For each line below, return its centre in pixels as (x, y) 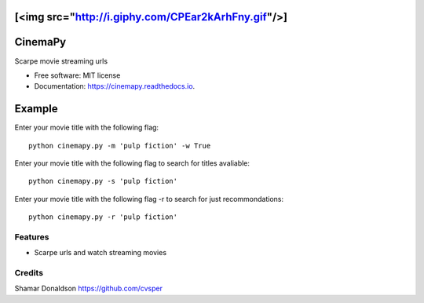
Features (32, 237)
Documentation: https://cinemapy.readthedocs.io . (115, 86)
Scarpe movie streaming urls (61, 61)
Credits (29, 273)
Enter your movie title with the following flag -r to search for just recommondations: (149, 199)
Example (36, 109)
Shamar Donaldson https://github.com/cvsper (88, 288)
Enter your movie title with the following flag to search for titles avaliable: (132, 163)
